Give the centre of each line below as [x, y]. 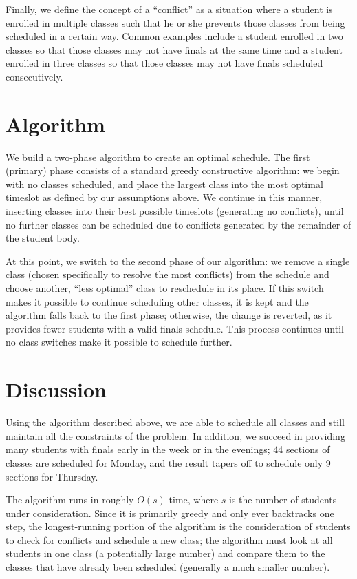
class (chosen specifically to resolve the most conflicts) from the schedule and [167, 274]
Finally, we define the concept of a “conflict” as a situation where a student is [169, 9]
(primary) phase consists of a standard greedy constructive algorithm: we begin [173, 170]
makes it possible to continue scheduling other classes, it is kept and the [157, 301]
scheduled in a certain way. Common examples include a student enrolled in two [174, 36]
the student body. [43, 238]
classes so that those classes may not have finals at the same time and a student [174, 49]
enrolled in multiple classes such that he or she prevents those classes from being [175, 22]
